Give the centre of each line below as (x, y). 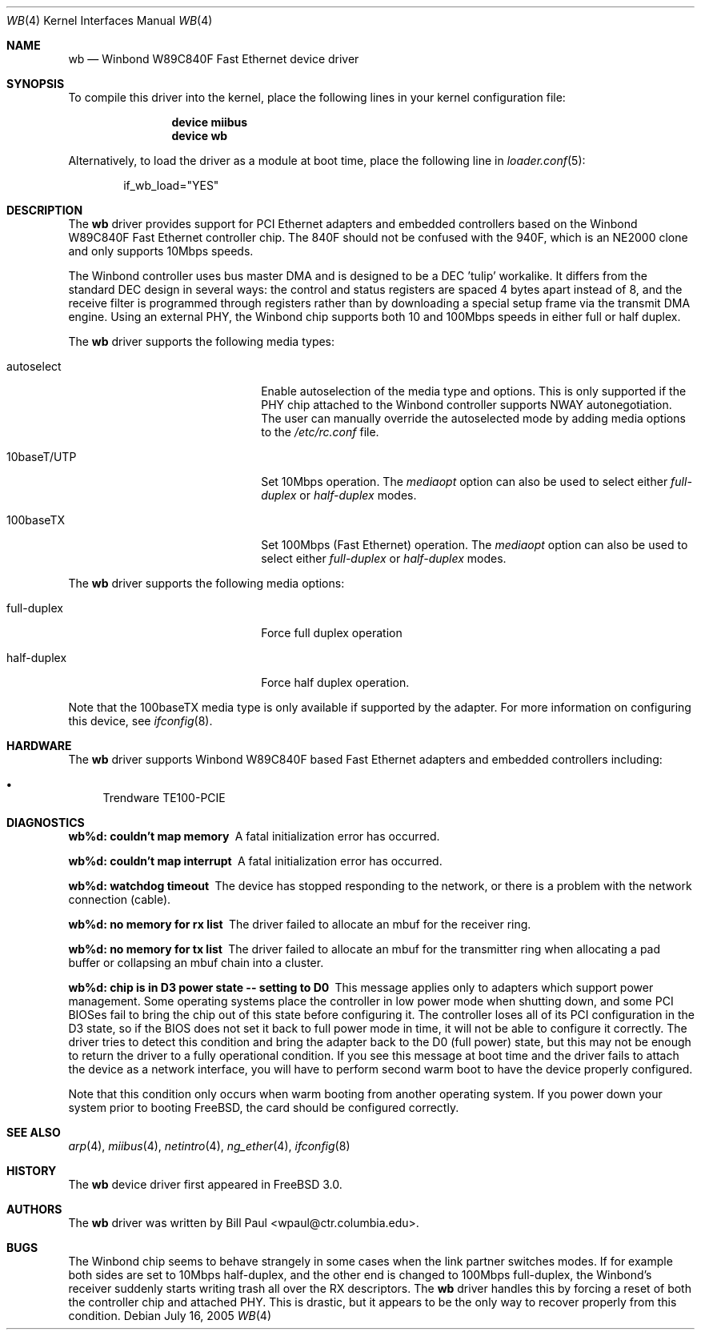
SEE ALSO (34, 1132)
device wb (200, 136)
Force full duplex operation (332, 633)
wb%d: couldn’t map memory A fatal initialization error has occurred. (254, 836)
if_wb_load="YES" (171, 185)
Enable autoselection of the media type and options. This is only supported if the (474, 391)
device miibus (210, 122)
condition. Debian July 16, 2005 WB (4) (170, 1316)
